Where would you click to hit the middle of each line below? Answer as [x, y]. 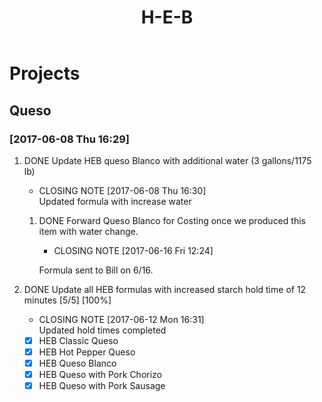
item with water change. [88, 231]
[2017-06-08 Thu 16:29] [69, 139]
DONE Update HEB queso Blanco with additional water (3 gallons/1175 [167, 160]
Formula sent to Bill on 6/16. [96, 270]
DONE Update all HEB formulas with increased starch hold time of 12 [165, 289]
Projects [45, 73]
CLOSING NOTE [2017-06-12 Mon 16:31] [121, 319]
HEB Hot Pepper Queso [87, 352]
